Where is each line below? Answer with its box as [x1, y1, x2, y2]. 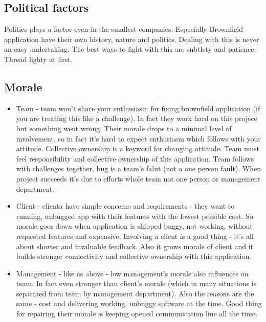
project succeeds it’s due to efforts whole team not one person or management [16, 173, 261, 184]
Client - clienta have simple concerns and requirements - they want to [16, 200, 235, 211]
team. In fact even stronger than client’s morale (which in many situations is [16, 278, 257, 289]
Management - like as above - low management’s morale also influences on [16, 268, 249, 278]
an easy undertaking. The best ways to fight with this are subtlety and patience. [4, 44, 256, 54]
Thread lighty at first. [4, 53, 73, 64]
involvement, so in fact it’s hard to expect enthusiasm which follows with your [16, 133, 261, 144]
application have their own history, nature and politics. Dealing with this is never [4, 33, 259, 44]
